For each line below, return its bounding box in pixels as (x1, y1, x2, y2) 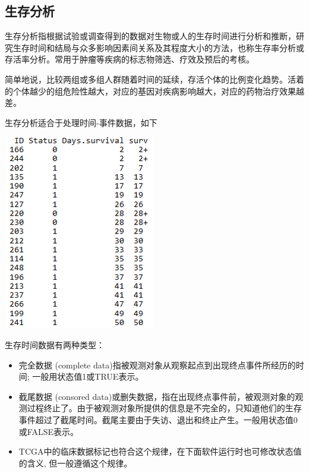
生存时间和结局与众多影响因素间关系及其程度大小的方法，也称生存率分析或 (12, 41, 304, 53)
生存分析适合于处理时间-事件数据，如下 (5, 116, 157, 128)
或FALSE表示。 (18, 425, 78, 437)
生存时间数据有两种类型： (5, 338, 105, 351)
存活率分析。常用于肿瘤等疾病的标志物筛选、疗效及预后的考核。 (5, 53, 254, 65)
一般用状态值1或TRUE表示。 (32, 370, 144, 383)
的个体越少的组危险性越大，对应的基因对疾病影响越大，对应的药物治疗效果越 (5, 84, 304, 97)
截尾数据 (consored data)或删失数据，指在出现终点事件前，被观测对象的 (18, 390, 295, 402)
